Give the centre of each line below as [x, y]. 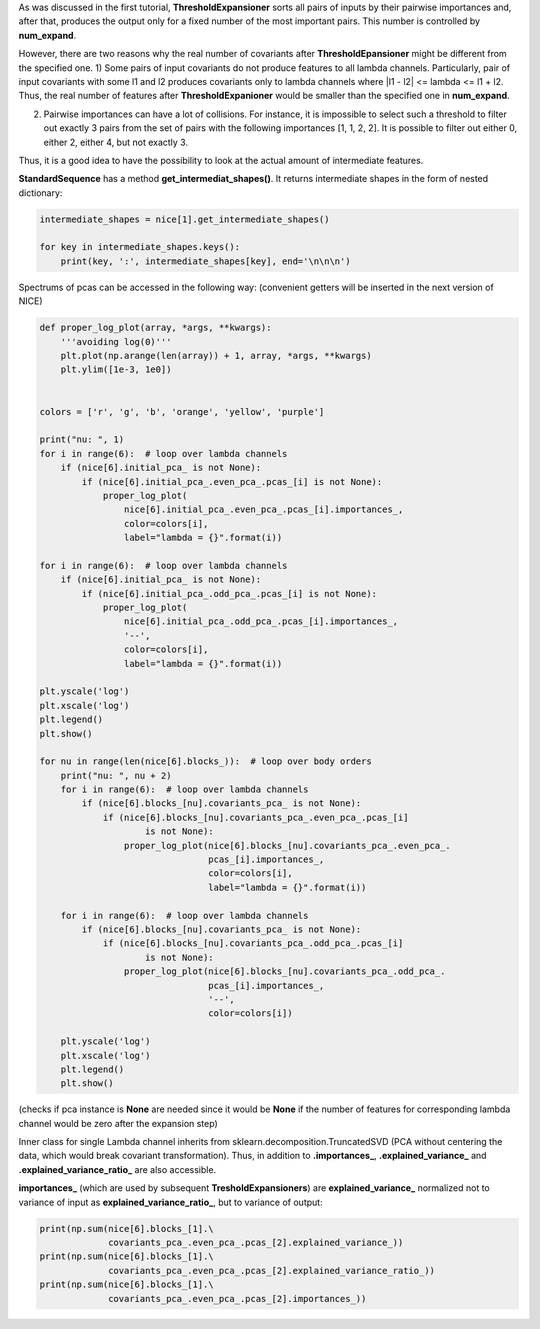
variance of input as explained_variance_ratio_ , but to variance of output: [171, 1202]
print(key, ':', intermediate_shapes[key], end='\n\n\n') [205, 261]
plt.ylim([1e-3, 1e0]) [116, 369]
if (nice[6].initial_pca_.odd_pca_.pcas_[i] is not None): [229, 593]
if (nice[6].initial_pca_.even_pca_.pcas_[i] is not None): [232, 481]
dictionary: [40, 192]
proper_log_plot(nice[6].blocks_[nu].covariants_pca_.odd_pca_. [284, 971]
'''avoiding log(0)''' [116, 341]
